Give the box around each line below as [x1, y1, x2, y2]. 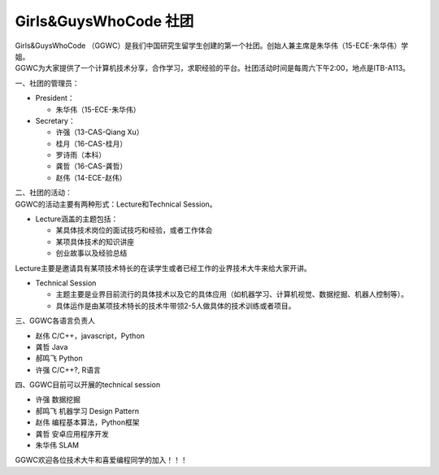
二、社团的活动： [15, 188, 72, 198]
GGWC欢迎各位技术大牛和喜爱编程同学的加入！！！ [15, 455, 188, 465]
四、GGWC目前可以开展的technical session [15, 380, 161, 390]
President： [35, 94, 75, 103]
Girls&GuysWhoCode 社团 [15, 12, 194, 30]
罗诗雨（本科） [55, 150, 106, 160]
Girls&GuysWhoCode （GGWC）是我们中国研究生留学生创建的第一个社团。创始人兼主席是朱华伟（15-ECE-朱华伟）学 [15, 41, 409, 50]
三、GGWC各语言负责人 [15, 316, 95, 325]
